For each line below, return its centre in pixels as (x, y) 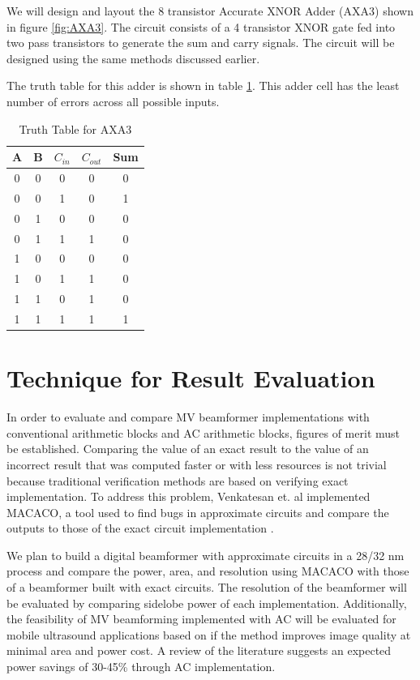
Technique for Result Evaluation (191, 378)
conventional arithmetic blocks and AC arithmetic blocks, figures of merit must (204, 432)
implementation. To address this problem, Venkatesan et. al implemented (189, 496)
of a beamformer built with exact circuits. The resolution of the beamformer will (207, 587)
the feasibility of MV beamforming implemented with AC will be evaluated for (201, 619)
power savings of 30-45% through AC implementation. (141, 667)
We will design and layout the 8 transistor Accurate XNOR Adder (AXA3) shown (210, 11)
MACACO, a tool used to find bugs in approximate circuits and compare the (198, 512)
